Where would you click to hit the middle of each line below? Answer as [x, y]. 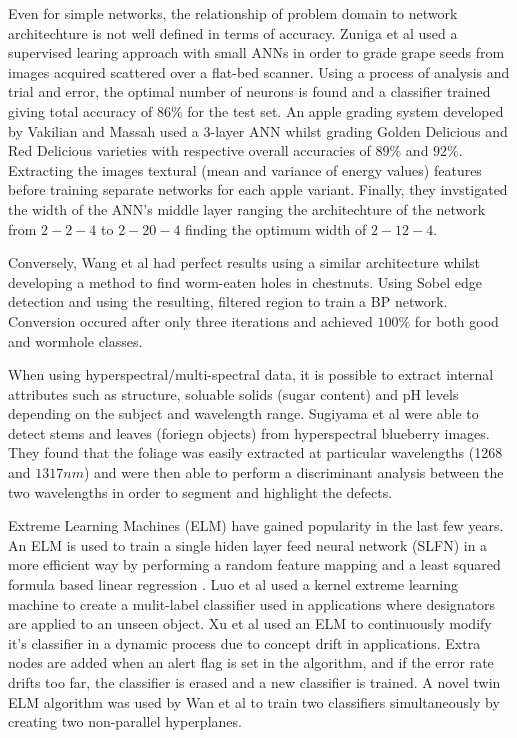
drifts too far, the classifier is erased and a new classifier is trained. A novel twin [254, 682]
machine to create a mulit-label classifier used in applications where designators [252, 603]
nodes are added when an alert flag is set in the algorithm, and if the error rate [251, 662]
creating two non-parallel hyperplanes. [125, 721]
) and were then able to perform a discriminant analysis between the [293, 472]
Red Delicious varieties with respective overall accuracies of [189, 150]
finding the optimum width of [276, 228]
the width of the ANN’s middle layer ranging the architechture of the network [247, 208]
